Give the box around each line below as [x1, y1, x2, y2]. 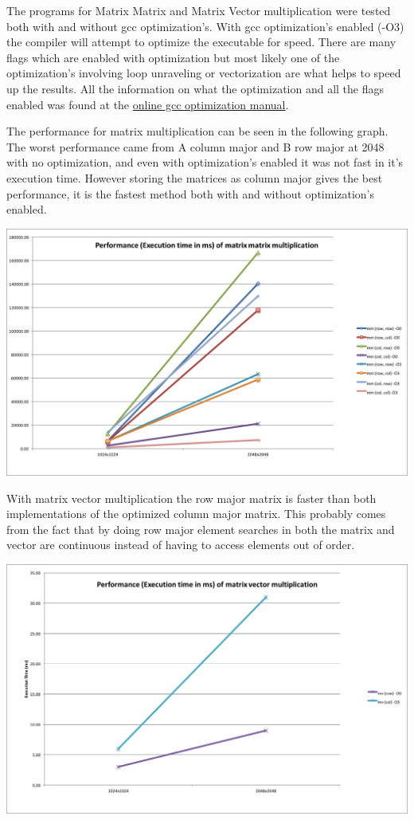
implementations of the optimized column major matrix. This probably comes [6, 505, 386, 522]
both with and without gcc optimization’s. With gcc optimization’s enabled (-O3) [6, 18, 404, 34]
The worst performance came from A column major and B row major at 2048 [6, 138, 385, 155]
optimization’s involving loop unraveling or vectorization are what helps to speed [6, 65, 401, 81]
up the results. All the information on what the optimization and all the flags [6, 80, 385, 96]
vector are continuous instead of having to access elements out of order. [6, 536, 355, 553]
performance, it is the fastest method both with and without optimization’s [6, 185, 375, 202]
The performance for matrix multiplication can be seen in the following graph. [6, 123, 389, 139]
